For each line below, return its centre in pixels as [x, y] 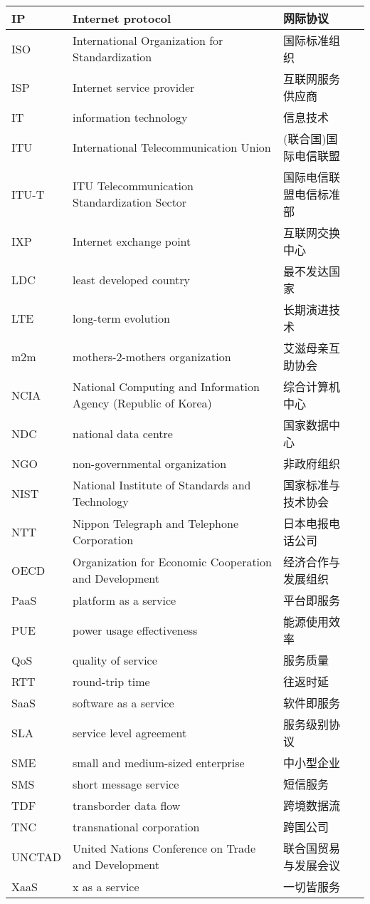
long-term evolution [121, 318]
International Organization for [148, 40]
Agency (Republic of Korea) [142, 403]
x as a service [106, 886]
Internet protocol [122, 18]
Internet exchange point [132, 241]
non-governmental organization [150, 463]
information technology [130, 117]
